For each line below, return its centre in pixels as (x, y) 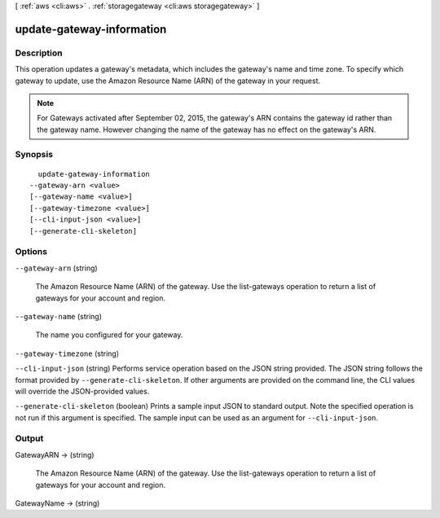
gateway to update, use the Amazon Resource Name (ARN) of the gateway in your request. (168, 81)
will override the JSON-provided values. (82, 391)
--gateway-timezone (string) (67, 353)
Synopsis (34, 155)
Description (39, 53)
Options (31, 252)
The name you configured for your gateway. (109, 335)
